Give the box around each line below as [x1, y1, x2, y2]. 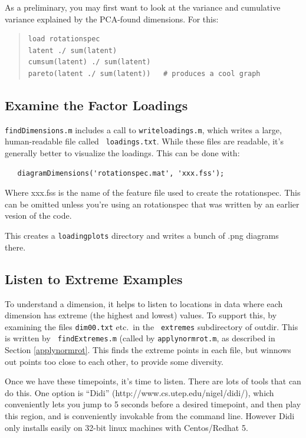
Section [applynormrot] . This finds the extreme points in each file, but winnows [5, 344, 291, 355]
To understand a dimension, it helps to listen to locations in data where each [5, 297, 283, 309]
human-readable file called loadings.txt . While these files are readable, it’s [5, 135, 284, 147]
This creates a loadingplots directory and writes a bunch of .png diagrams [5, 229, 279, 242]
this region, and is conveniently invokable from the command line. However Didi [5, 409, 295, 421]
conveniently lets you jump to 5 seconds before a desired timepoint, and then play [5, 398, 301, 410]
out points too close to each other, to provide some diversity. [5, 355, 224, 367]
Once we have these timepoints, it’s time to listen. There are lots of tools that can [5, 375, 301, 387]
